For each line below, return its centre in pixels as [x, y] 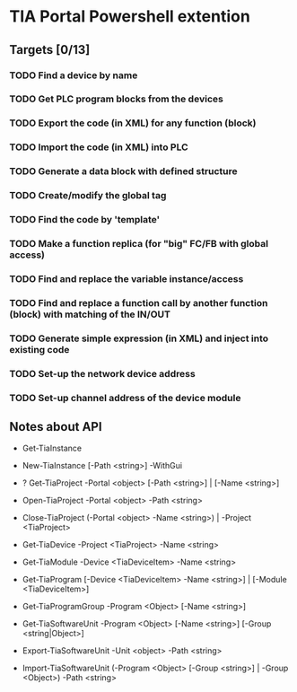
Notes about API [56, 427]
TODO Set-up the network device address [102, 373]
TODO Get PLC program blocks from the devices [117, 99]
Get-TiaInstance [52, 448]
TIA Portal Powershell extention [130, 17]
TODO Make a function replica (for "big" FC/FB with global [139, 243]
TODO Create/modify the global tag [88, 196]
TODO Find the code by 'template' [84, 220]
